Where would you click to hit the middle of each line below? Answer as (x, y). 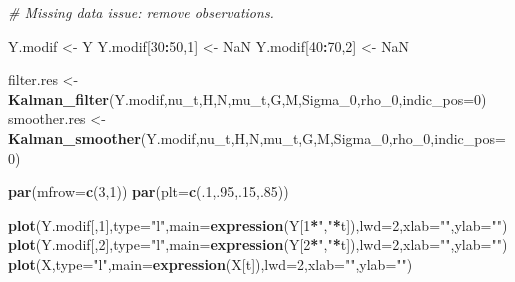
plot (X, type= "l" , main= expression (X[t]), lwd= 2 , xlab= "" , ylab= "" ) (210, 263)
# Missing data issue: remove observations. (141, 12)
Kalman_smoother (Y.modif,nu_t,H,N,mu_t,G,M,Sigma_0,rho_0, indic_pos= (257, 137)
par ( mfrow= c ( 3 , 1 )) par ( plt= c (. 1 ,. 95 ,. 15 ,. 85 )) (148, 191)
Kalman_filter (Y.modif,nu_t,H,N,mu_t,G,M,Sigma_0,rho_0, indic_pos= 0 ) (247, 98)
